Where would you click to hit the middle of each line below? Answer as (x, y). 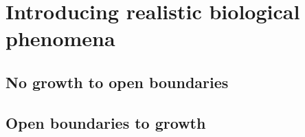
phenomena (60, 38)
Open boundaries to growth (106, 122)
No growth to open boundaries (117, 82)
